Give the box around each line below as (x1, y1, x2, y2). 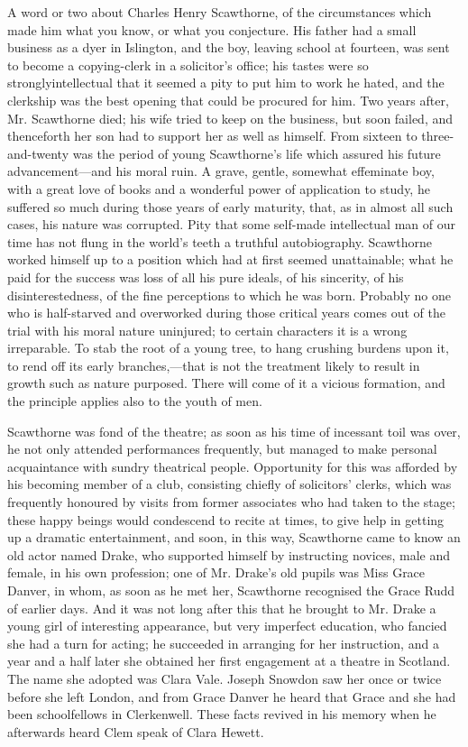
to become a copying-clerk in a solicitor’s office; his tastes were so (7, 55, 369, 74)
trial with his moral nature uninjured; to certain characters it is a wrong (7, 320, 408, 339)
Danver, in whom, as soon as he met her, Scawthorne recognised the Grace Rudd (7, 581, 455, 599)
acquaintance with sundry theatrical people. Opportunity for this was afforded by (7, 456, 458, 475)
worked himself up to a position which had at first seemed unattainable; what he (7, 250, 454, 269)
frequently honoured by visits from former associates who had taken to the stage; (7, 493, 455, 512)
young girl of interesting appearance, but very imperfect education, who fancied (7, 616, 447, 635)
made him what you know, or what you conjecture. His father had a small (7, 20, 417, 39)
